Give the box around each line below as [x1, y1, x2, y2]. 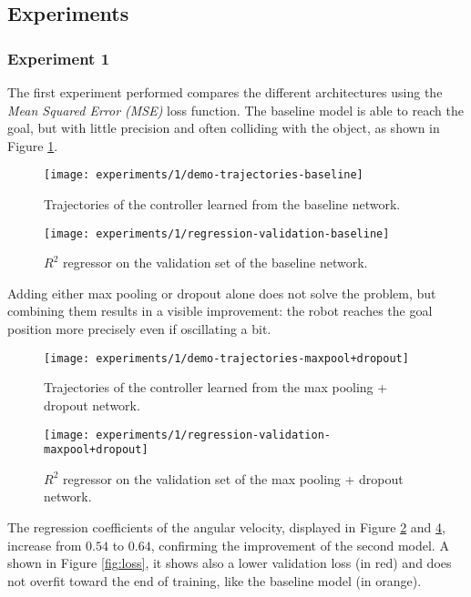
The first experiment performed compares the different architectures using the [7, 83, 443, 101]
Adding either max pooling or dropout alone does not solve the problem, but [7, 283, 436, 302]
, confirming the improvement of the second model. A [150, 535, 449, 554]
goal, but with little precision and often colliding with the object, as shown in [7, 118, 440, 137]
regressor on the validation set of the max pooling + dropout [62, 469, 404, 488]
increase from [7, 535, 82, 554]
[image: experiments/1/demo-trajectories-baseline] [44, 168, 363, 182]
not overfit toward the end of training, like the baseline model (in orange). [7, 571, 422, 590]
